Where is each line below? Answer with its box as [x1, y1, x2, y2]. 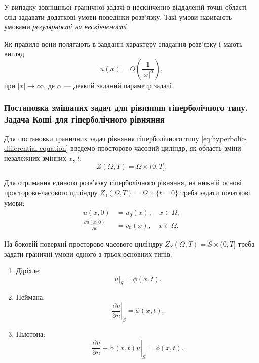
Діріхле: [16, 265, 41, 276]
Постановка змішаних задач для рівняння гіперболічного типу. [4, 101, 248, 114]
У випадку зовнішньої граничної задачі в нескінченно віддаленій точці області [4, 2, 247, 12]
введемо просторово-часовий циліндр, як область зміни [70, 143, 241, 153]
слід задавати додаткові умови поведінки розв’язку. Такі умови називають [4, 11, 232, 22]
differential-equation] [4, 143, 68, 153]
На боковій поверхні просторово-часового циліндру [4, 238, 163, 249]
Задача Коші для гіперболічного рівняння [4, 113, 165, 126]
